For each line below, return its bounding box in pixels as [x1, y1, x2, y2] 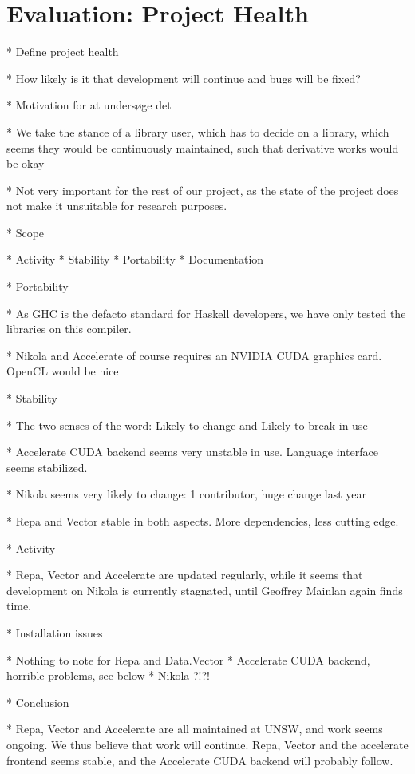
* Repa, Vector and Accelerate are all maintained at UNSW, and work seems [6, 720, 383, 737]
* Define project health [6, 43, 119, 60]
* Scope [6, 224, 45, 240]
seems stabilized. [6, 458, 88, 475]
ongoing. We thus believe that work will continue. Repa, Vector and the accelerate [6, 736, 409, 752]
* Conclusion [6, 693, 69, 710]
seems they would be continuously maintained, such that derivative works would [6, 139, 399, 156]
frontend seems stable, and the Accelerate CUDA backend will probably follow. [6, 752, 393, 768]
